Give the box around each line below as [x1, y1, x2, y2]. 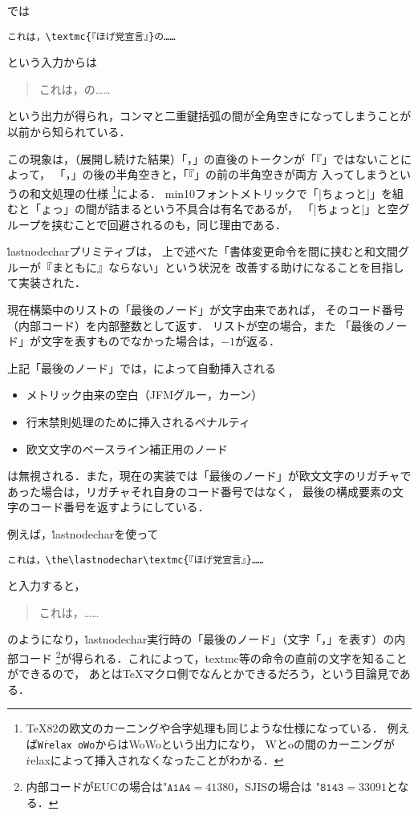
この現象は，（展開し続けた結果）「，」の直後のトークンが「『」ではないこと [7, 150, 400, 167]
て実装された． [7, 274, 86, 291]
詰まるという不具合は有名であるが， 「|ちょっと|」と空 [108, 200, 399, 217]
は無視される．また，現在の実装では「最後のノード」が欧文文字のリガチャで [7, 467, 412, 484]
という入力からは [7, 54, 97, 71]
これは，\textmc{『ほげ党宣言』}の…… [7, 30, 176, 42]
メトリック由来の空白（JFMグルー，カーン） [26, 386, 263, 403]
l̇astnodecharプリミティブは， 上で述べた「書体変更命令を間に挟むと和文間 [7, 243, 398, 260]
